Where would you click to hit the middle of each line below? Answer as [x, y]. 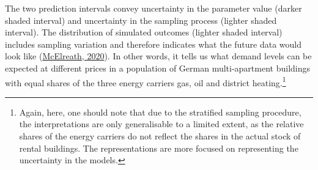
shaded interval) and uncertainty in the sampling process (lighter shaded [141, 20]
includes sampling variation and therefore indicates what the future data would [153, 44]
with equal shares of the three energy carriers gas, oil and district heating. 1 [146, 81]
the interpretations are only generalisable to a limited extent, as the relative [161, 124]
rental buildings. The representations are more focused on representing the [159, 148]
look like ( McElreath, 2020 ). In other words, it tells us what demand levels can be [158, 56]
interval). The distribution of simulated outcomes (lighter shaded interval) [144, 32]
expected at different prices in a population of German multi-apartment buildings [157, 68]
